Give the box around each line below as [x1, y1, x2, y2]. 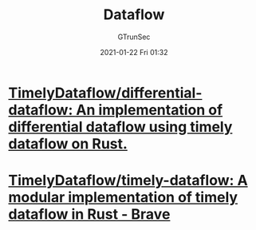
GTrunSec [117, 32, 151, 42]
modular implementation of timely [8, 188, 238, 207]
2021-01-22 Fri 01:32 [100, 47, 168, 57]
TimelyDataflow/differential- [8, 84, 203, 101]
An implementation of [75, 101, 223, 119]
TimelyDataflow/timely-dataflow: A [8, 172, 249, 189]
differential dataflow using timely [8, 117, 233, 136]
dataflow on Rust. [8, 134, 128, 153]
